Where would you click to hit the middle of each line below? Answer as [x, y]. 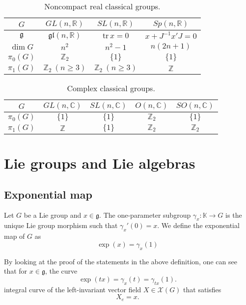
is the [234, 215]
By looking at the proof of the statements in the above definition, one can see [121, 261]
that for [16, 271]
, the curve [61, 271]
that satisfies [202, 289]
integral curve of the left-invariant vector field [73, 289]
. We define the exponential [198, 225]
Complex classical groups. [111, 88]
